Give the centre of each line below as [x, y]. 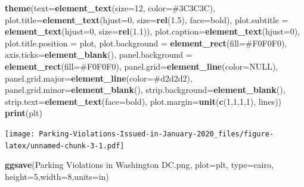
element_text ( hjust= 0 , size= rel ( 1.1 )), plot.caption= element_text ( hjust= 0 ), [152, 31]
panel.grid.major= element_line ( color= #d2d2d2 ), [99, 78]
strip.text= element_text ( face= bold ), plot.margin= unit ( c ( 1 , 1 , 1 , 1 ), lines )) [143, 101]
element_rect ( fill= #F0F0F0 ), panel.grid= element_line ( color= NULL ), [142, 66]
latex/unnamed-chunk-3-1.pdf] [65, 146]
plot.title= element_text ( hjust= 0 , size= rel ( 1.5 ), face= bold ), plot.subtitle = [147, 19]
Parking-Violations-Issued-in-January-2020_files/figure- [156, 134]
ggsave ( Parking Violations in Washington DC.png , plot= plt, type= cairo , [139, 165]
